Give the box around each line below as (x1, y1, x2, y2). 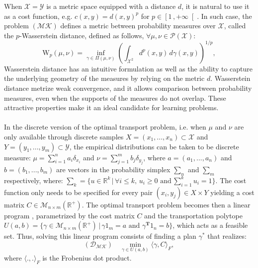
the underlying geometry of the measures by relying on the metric (4, 73, 205, 83)
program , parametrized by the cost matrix (4, 210, 135, 220)
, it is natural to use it (181, 1, 250, 11)
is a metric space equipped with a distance (46, 1, 176, 11)
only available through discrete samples (4, 132, 124, 142)
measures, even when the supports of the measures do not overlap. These (4, 92, 226, 103)
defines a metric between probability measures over (60, 20, 216, 31)
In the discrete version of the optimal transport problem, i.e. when (4, 122, 206, 132)
